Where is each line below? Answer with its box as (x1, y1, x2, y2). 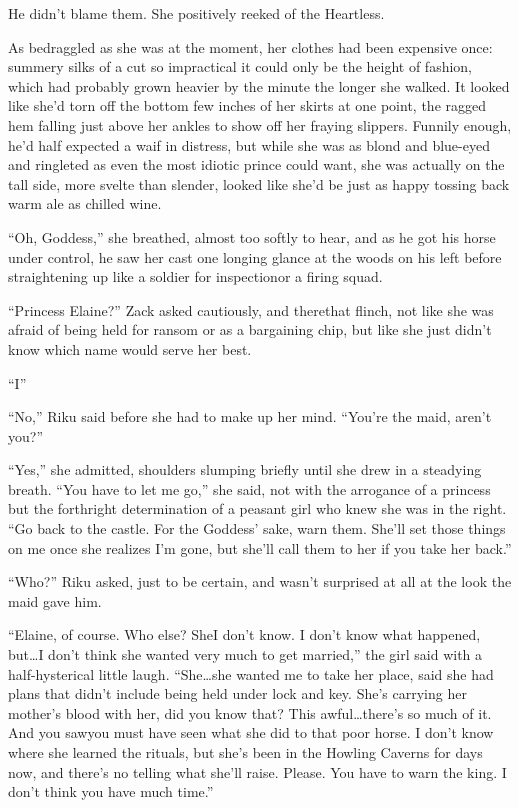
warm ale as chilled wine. (8, 193, 162, 214)
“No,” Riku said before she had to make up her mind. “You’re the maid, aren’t (8, 406, 492, 427)
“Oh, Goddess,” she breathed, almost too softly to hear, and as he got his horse (8, 226, 496, 247)
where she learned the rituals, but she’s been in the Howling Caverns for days (8, 742, 483, 762)
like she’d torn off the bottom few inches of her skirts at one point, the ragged (8, 95, 487, 116)
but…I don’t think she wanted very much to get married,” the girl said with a (8, 644, 483, 665)
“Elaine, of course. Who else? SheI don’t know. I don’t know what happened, (8, 624, 481, 645)
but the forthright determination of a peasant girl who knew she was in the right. (8, 498, 507, 519)
